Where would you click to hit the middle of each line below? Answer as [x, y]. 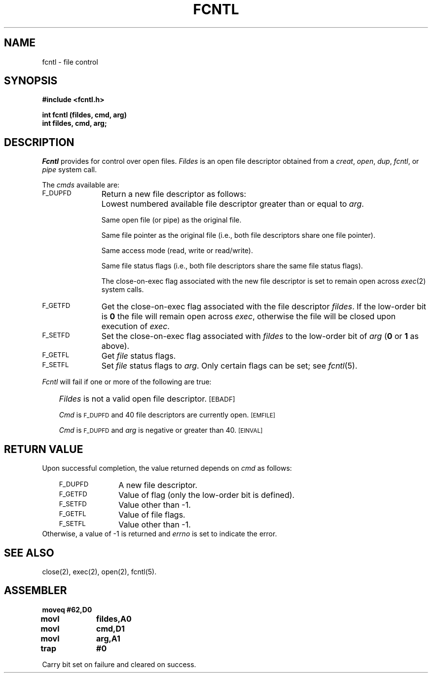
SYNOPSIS [31, 81]
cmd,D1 [110, 628]
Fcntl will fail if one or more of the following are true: [127, 382]
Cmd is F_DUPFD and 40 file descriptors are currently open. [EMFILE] [167, 415]
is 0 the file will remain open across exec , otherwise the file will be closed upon [249, 317]
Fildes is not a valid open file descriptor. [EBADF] [147, 399]
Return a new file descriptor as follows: [174, 194]
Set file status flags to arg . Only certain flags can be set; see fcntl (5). [229, 366]
